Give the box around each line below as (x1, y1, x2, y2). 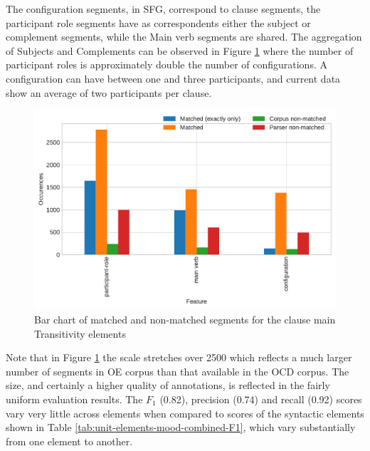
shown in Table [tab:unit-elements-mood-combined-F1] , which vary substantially (6, 420, 356, 435)
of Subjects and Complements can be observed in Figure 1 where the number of (6, 43, 354, 58)
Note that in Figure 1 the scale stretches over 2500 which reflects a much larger (6, 350, 352, 365)
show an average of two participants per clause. (6, 85, 212, 100)
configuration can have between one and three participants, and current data (6, 71, 341, 85)
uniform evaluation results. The (6, 392, 143, 407)
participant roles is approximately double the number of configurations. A (6, 57, 327, 72)
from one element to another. (6, 433, 133, 448)
